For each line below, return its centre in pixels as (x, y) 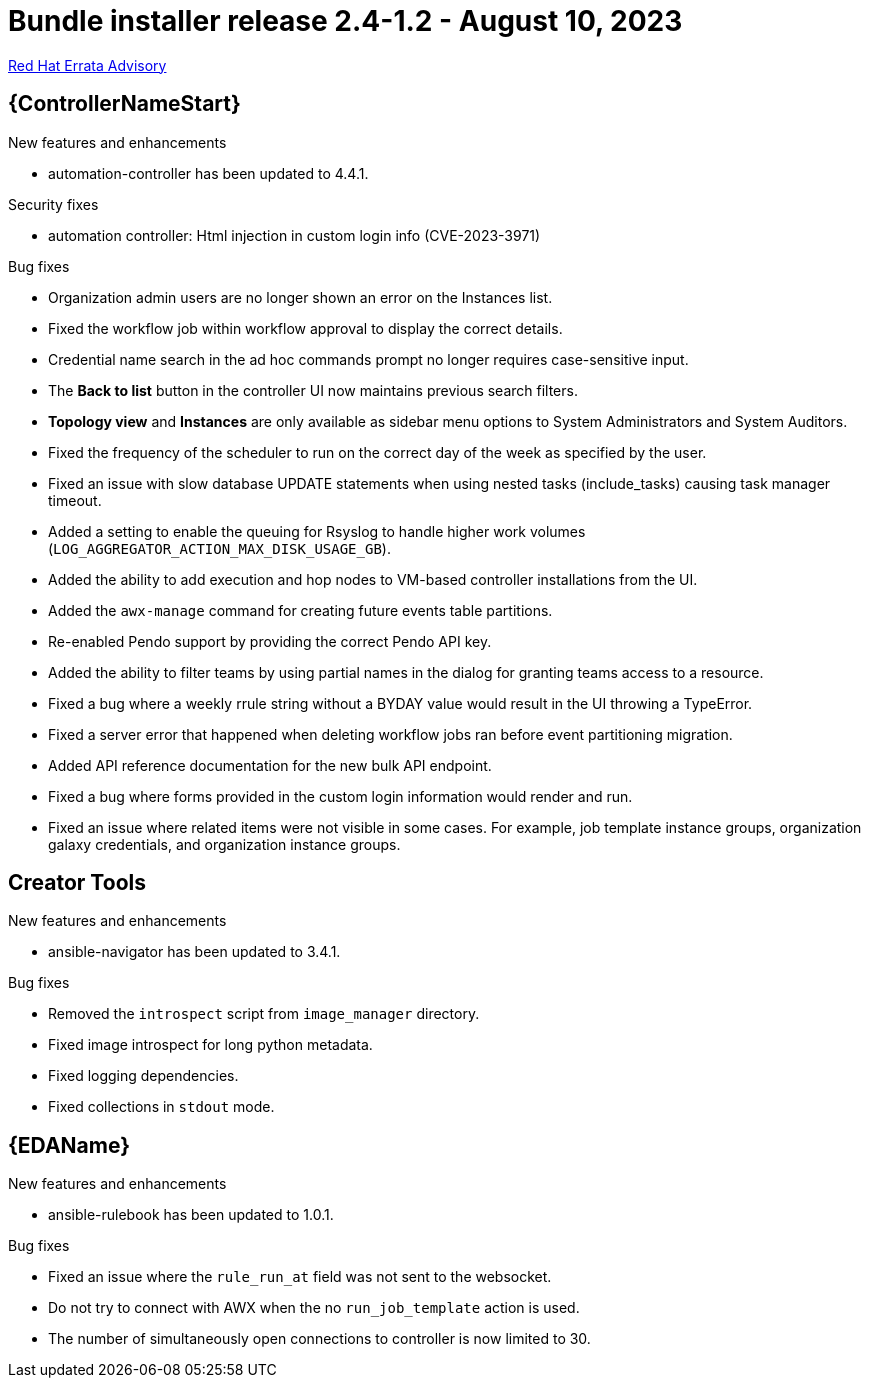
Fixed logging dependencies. (143, 1076)
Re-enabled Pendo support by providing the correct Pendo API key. (270, 641)
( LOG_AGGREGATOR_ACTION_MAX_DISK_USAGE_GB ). (219, 548)
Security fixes (53, 204)
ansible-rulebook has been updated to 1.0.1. (191, 1215)
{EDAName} (69, 1145)
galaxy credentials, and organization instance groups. (224, 844)
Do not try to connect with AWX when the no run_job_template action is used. (314, 1308)
